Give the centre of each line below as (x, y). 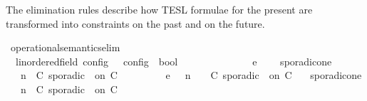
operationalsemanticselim (65, 47)
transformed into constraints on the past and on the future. (135, 23)
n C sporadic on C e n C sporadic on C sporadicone (191, 75)
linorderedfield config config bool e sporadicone (174, 61)
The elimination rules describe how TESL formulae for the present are (159, 9)
